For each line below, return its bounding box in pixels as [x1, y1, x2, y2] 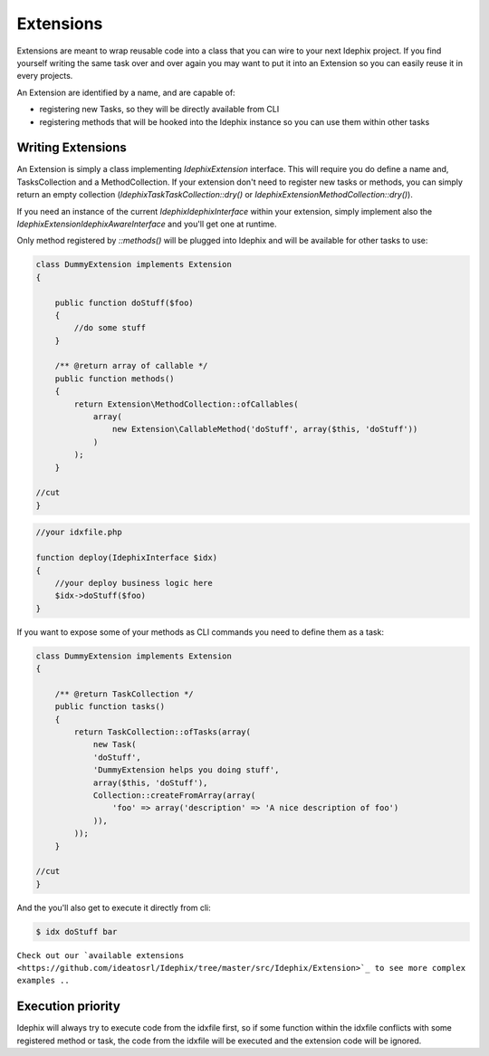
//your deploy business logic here [54, 578, 213, 588]
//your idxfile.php [35, 527, 122, 538]
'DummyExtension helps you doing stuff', [92, 765, 280, 775]
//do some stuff [73, 322, 147, 333]
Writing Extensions [16, 140, 127, 156]
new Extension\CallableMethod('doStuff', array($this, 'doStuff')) [111, 424, 418, 435]
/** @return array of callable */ [54, 360, 208, 371]
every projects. [16, 71, 73, 82]
